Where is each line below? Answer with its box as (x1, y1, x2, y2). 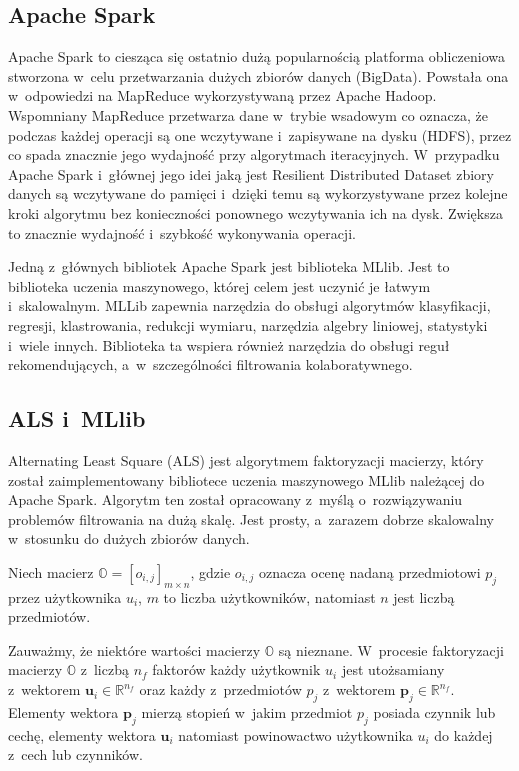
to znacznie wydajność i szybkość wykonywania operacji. (8, 222, 356, 243)
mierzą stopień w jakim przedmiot (141, 701, 353, 722)
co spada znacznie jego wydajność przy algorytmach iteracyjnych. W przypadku (8, 144, 500, 165)
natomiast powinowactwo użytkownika (178, 724, 413, 745)
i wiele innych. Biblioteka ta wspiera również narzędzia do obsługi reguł (8, 334, 450, 355)
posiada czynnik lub (373, 701, 496, 722)
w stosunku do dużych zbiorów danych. (8, 528, 250, 549)
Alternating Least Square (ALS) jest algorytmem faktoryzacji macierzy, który (8, 449, 484, 470)
